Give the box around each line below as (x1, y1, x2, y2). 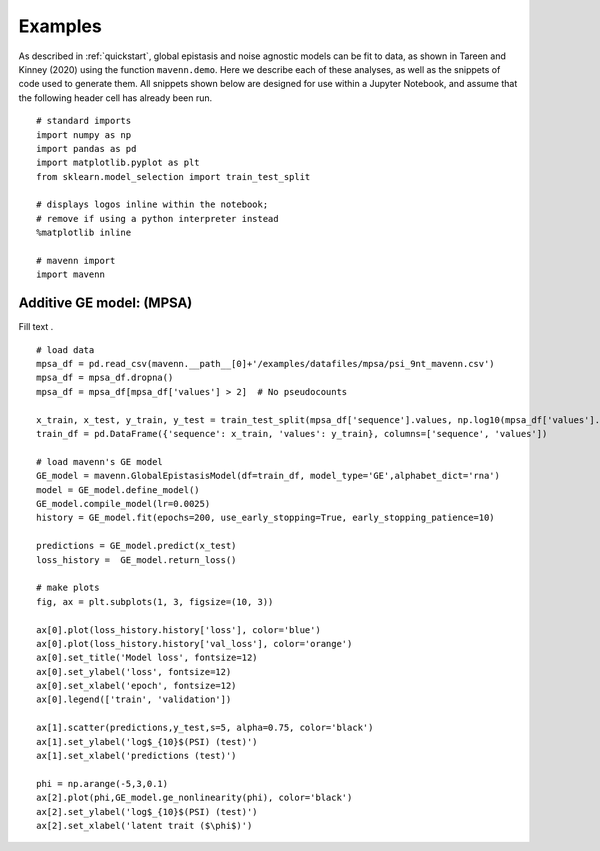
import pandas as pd (36, 143, 137, 154)
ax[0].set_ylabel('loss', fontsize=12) (36, 666, 232, 677)
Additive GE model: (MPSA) (18, 295, 193, 312)
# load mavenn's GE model (36, 456, 164, 467)
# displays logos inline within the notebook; (36, 199, 269, 210)
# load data (36, 344, 95, 355)
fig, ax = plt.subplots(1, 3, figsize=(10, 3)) (36, 596, 274, 607)
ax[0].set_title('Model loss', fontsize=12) (36, 652, 259, 664)
